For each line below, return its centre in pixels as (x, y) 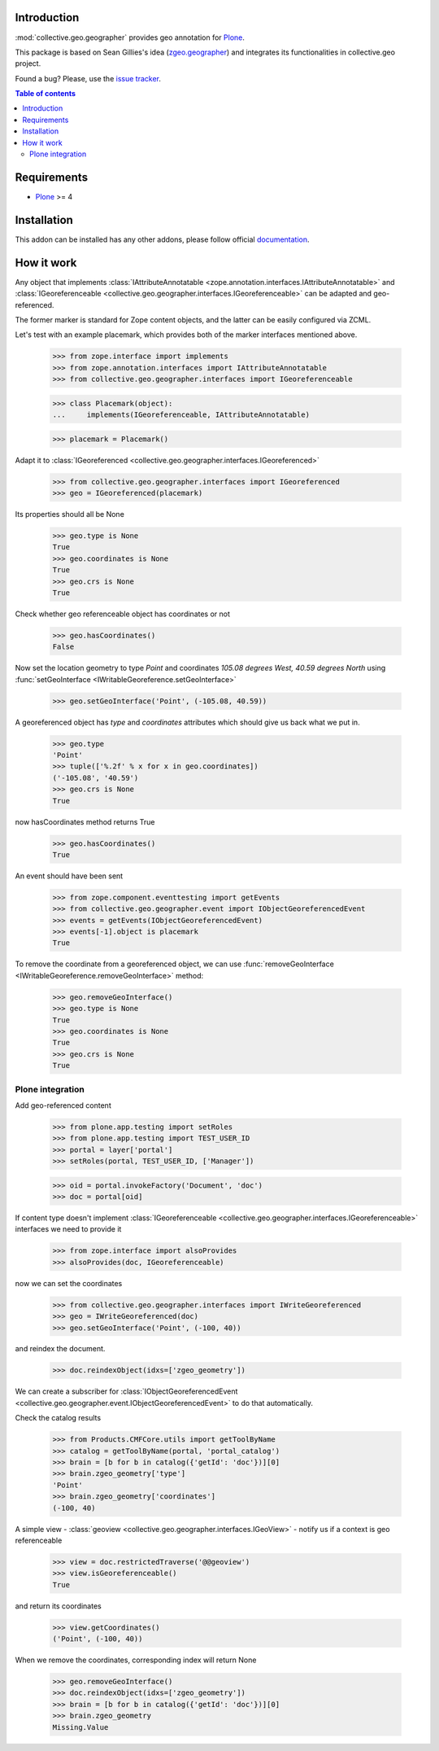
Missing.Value (80, 1727)
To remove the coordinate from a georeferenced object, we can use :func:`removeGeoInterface (175, 964)
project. (28, 63)
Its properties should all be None (70, 514)
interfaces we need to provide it (68, 1229)
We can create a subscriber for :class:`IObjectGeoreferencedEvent (126, 1391)
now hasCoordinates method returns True (85, 821)
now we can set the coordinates (69, 1283)
